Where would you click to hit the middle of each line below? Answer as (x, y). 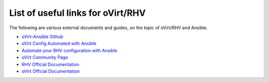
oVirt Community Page (45, 57)
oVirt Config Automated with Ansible (59, 43)
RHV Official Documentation (51, 64)
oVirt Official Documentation (51, 71)
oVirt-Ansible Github (42, 37)
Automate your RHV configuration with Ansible (69, 50)
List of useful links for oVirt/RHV (77, 13)
